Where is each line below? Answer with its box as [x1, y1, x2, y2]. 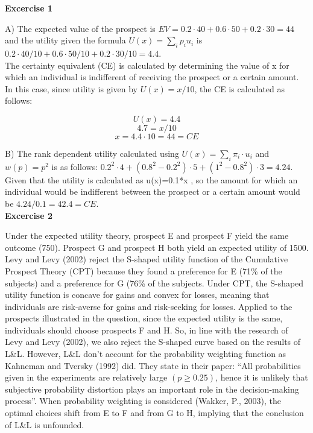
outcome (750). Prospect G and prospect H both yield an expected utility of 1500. [5, 241, 309, 253]
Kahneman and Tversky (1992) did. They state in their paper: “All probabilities [5, 359, 301, 371]
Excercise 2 [5, 209, 53, 221]
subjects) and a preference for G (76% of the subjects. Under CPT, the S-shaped [5, 276, 304, 289]
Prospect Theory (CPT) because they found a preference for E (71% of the [5, 264, 282, 277]
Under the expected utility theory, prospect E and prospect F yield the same [5, 229, 289, 242]
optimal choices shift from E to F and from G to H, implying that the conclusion [5, 406, 304, 419]
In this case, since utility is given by [5, 82, 138, 95]
